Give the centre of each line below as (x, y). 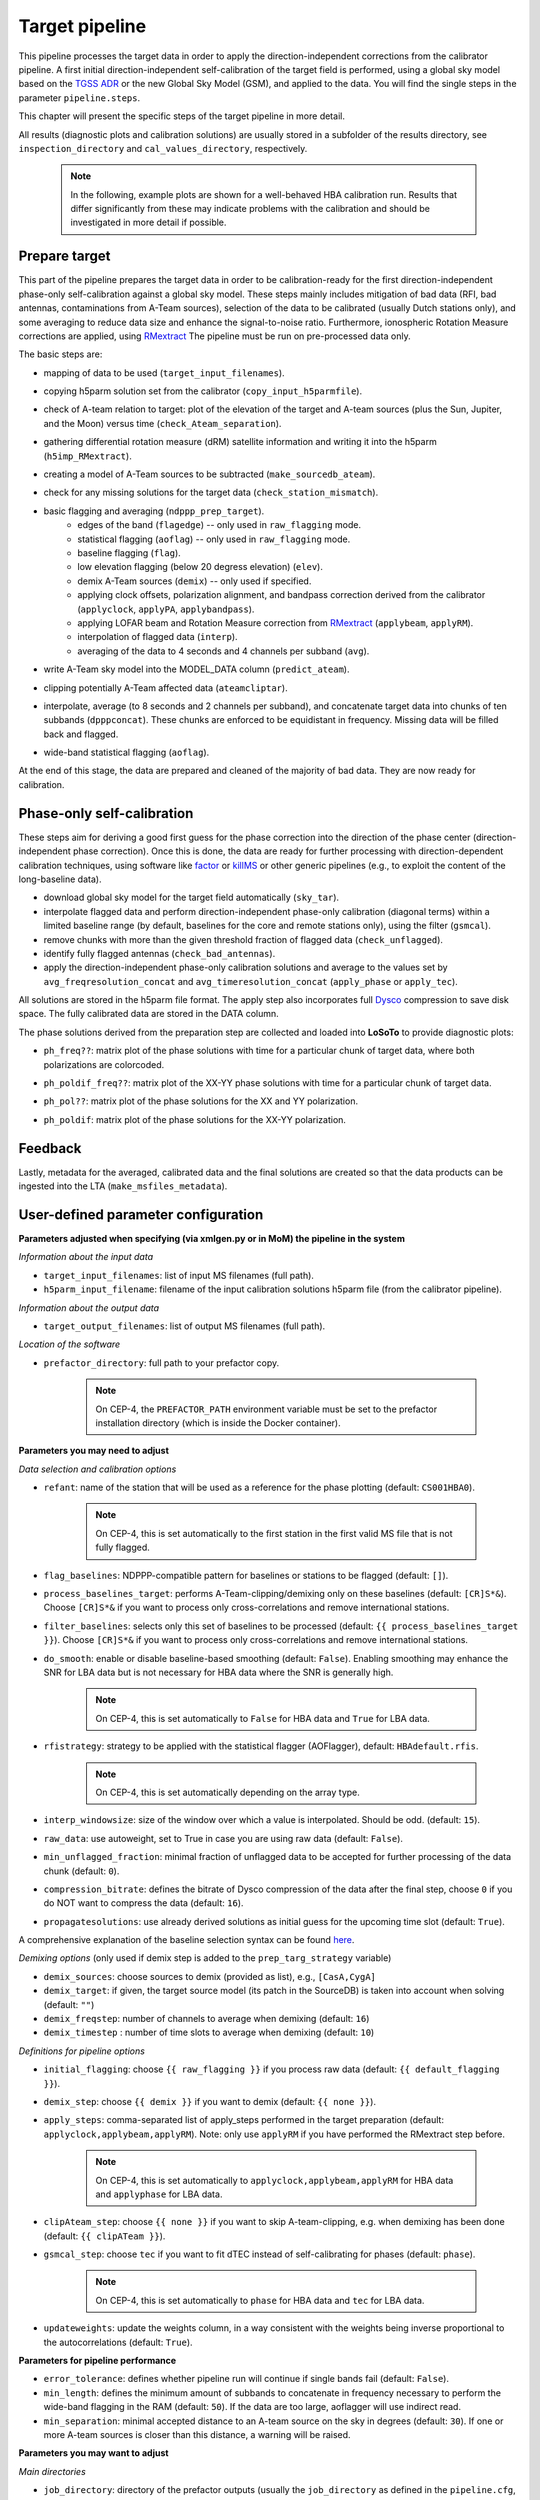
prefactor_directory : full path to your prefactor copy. (161, 1362)
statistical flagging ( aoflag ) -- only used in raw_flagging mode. (214, 539)
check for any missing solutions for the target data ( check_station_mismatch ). (211, 492)
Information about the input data (86, 1257)
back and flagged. (81, 734)
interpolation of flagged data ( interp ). (158, 637)
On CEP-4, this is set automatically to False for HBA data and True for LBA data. (262, 1718)
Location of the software (69, 1344)
